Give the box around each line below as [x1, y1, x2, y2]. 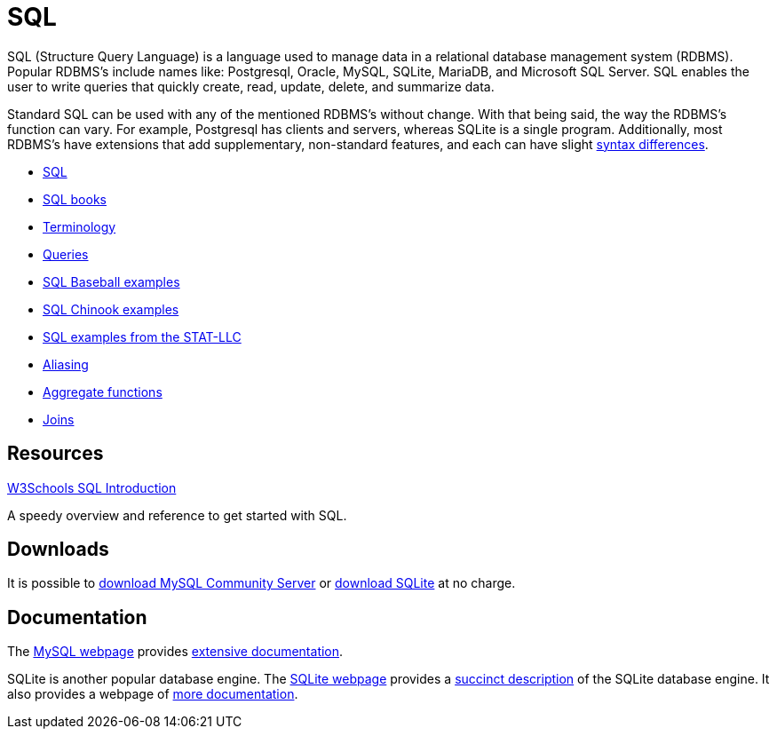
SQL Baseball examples [43, 273, 180, 289]
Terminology [43, 218, 116, 234]
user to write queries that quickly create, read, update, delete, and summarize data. [7, 78, 495, 94]
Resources [7, 442, 104, 465]
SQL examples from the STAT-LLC [43, 328, 242, 344]
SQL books [43, 191, 107, 207]
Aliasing [43, 356, 89, 372]
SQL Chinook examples [43, 301, 179, 317]
